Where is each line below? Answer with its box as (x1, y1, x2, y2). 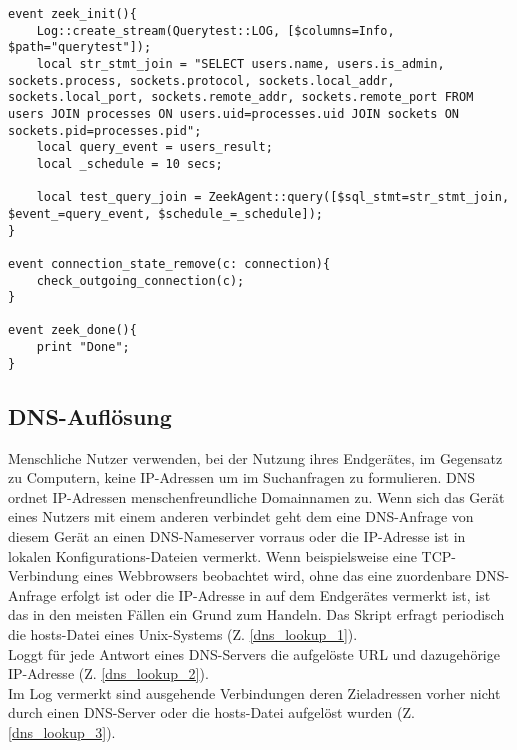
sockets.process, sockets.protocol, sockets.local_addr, (8, 73, 395, 88)
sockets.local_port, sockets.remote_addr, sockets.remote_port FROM (8, 90, 474, 105)
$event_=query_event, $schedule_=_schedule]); (8, 206, 323, 221)
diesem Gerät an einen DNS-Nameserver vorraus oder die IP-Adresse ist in (8, 526, 466, 547)
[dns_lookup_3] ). (8, 721, 116, 742)
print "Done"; (36, 340, 130, 355)
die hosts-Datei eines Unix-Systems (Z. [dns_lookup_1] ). (8, 623, 358, 644)
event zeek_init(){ (8, 7, 137, 21)
